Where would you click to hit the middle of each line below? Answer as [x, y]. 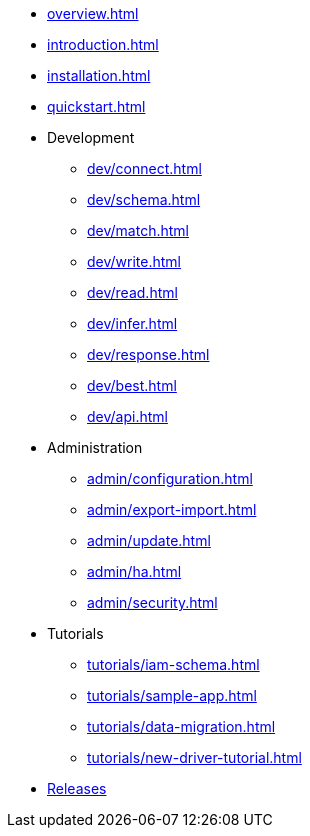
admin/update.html [149, 540]
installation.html [99, 75]
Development [91, 137]
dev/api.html [127, 416]
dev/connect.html [144, 168]
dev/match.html [138, 230]
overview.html [93, 13]
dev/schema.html [144, 199]
